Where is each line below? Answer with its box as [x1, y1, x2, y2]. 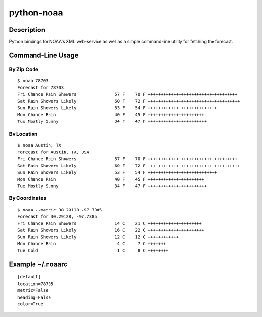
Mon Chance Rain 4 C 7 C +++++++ [17, 241, 166, 246]
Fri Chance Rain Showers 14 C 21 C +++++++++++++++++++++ [17, 221, 202, 226]
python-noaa [9, 7, 63, 18]
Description [9, 26, 46, 34]
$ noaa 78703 [17, 78, 49, 84]
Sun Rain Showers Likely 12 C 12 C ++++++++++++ [17, 234, 179, 240]
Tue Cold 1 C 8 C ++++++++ [17, 247, 169, 253]
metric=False [17, 288, 49, 293]
